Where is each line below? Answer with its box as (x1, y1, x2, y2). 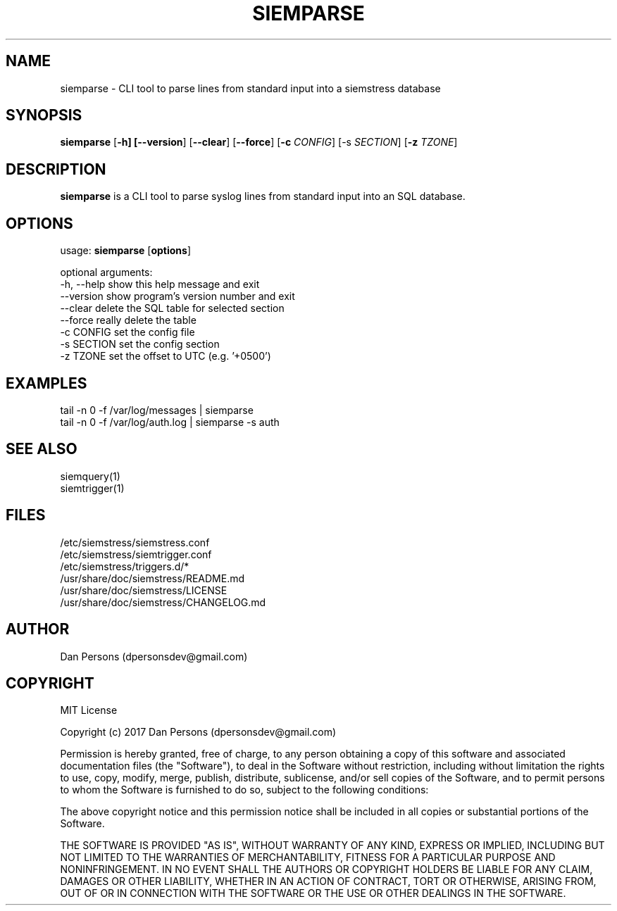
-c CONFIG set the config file (60, 326, 195, 339)
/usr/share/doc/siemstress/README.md (60, 572, 245, 584)
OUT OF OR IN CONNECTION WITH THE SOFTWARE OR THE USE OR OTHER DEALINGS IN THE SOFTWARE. (60, 887, 566, 900)
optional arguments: (60, 266, 153, 279)
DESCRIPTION (6, 160, 106, 178)
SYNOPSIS (6, 106, 82, 125)
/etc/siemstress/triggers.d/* (60, 560, 189, 572)
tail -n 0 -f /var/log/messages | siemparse (60, 403, 254, 416)
